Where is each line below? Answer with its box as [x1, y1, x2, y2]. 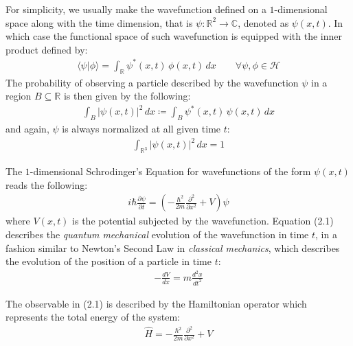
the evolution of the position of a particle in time [5, 254, 212, 268]
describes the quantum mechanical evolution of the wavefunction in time [5, 227, 309, 241]
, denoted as [238, 15, 289, 30]
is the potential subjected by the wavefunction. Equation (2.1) [72, 214, 334, 228]
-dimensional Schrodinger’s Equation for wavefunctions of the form [30, 164, 311, 178]
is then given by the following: [63, 89, 191, 103]
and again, [5, 122, 49, 136]
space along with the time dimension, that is [5, 15, 193, 30]
